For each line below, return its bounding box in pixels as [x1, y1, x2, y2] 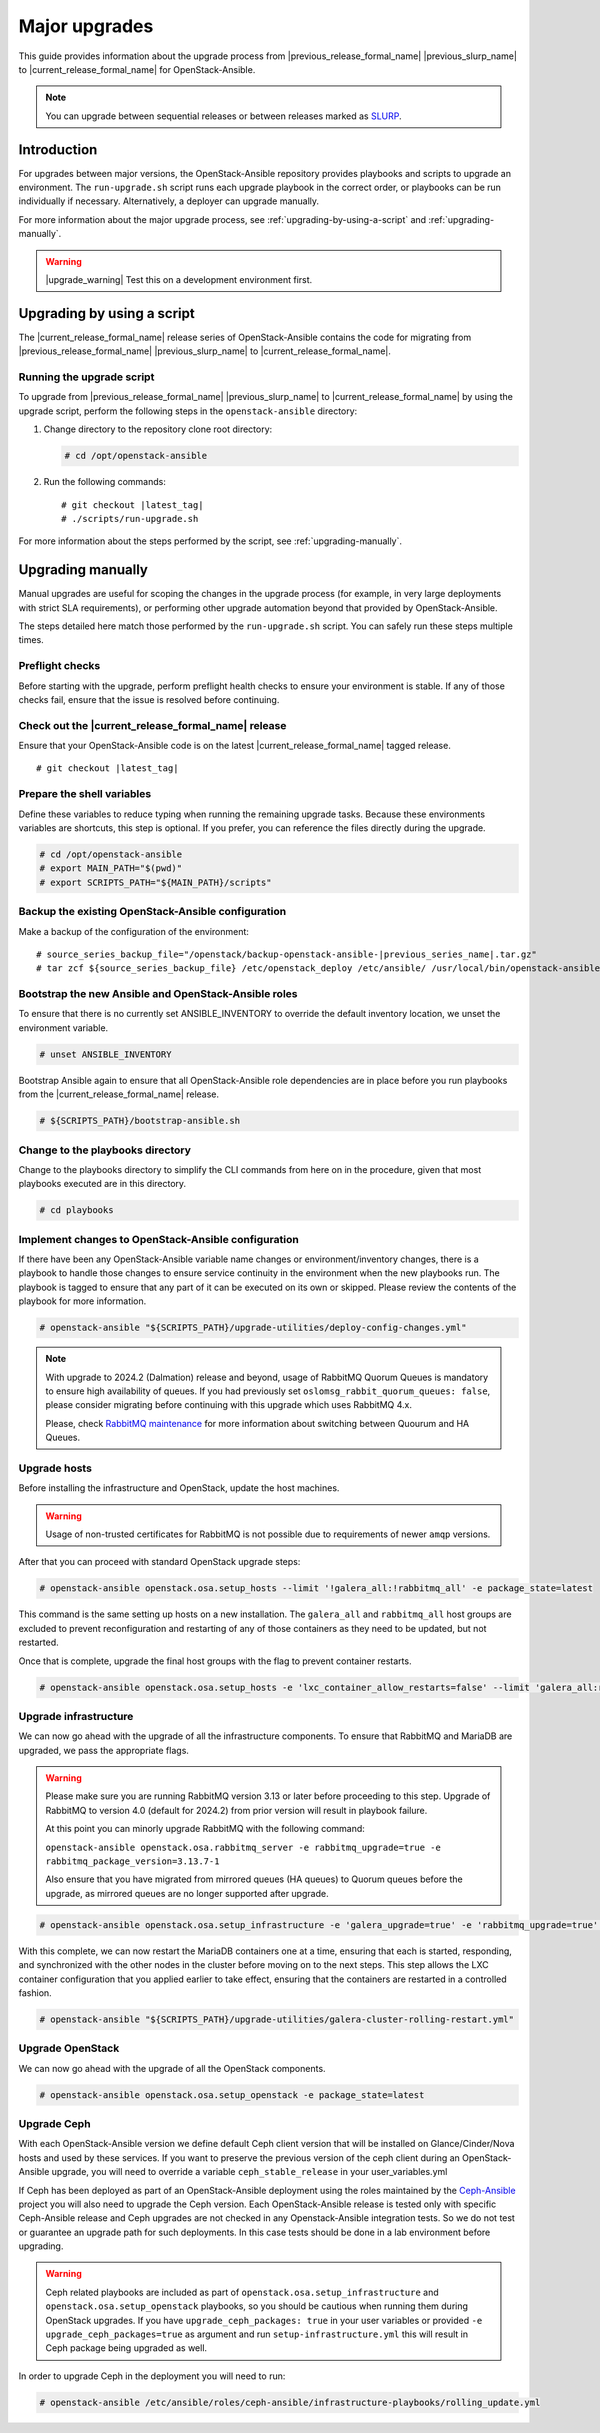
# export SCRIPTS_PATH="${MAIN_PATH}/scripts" [39, 876, 272, 888]
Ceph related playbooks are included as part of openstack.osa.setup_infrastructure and [45, 2286, 439, 2298]
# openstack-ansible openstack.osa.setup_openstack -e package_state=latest [39, 2089, 425, 2100]
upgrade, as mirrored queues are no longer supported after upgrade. [45, 1887, 329, 1899]
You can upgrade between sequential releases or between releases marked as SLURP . [45, 110, 402, 122]
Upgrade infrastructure [18, 1709, 134, 1723]
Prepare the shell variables [18, 787, 152, 801]
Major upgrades [18, 15, 154, 37]
